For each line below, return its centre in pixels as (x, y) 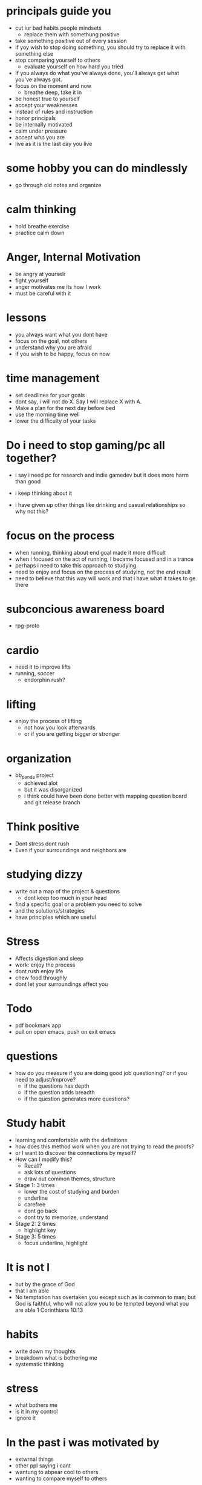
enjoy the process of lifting (48, 721)
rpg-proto (27, 626)
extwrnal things (34, 1459)
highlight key (40, 1230)
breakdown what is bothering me (56, 1357)
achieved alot (41, 783)
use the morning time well (47, 414)
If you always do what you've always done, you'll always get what (97, 73)
